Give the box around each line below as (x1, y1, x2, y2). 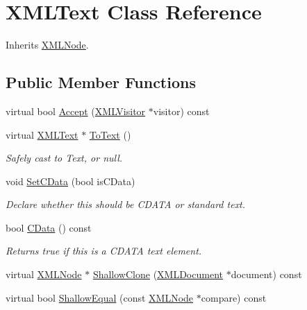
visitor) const (153, 103, 210, 118)
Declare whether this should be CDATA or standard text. (6, 197, 246, 212)
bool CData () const (6, 220, 92, 234)
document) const (231, 267, 302, 282)
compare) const (201, 290, 267, 304)
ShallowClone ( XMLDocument (92, 267, 223, 282)
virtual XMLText (6, 127, 78, 141)
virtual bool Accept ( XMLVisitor (6, 103, 146, 118)
